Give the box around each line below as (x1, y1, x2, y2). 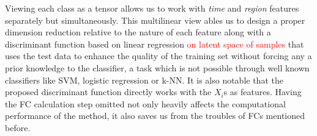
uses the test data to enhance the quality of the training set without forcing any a (5, 49, 312, 62)
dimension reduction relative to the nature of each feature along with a (5, 26, 271, 38)
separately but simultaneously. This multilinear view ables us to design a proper (5, 13, 305, 26)
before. (5, 121, 31, 134)
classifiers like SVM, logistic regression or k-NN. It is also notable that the (5, 73, 283, 86)
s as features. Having (223, 85, 302, 98)
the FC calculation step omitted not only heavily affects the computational (5, 97, 286, 110)
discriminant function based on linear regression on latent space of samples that (5, 37, 304, 50)
